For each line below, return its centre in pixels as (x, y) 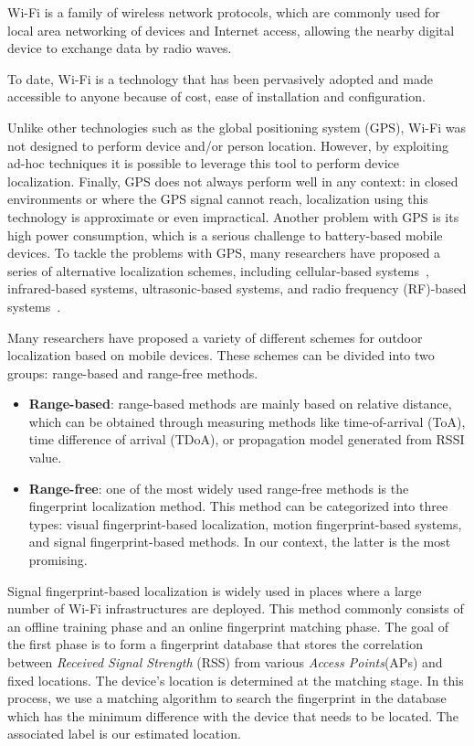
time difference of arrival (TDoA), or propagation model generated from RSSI (247, 439)
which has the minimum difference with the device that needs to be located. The (233, 715)
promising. (58, 560)
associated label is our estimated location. (124, 734)
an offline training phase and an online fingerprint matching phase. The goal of (228, 626)
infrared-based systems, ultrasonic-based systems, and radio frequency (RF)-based (237, 288)
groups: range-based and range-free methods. (133, 373)
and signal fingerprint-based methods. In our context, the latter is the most (240, 542)
